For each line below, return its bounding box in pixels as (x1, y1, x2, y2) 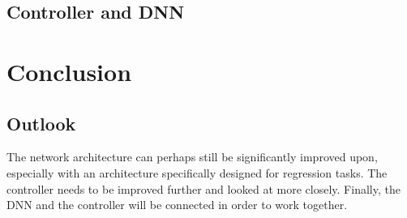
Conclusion (6, 54, 132, 88)
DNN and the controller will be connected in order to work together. (6, 196, 348, 213)
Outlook (6, 110, 76, 135)
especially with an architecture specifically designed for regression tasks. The (6, 164, 388, 181)
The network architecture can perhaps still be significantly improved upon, (6, 148, 378, 165)
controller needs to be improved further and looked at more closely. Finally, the (6, 180, 401, 197)
